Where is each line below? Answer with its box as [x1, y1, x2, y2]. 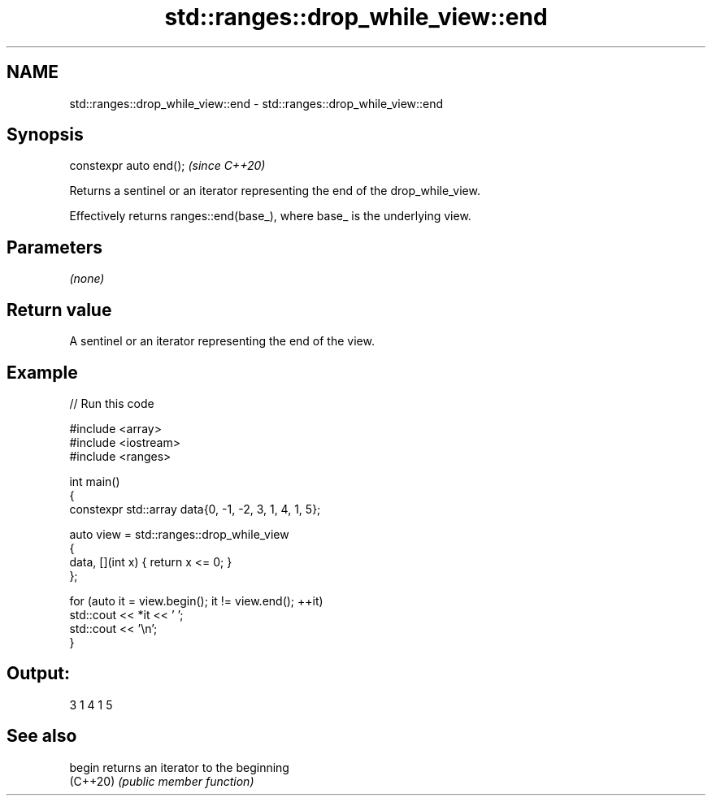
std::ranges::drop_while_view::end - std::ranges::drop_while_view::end [69, 96, 444, 111]
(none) [69, 271, 105, 286]
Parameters [7, 236, 102, 258]
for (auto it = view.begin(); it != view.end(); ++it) [69, 593, 323, 608]
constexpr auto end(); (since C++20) [69, 158, 266, 173]
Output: [7, 663, 70, 684]
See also [7, 726, 77, 747]
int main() [69, 474, 120, 488]
